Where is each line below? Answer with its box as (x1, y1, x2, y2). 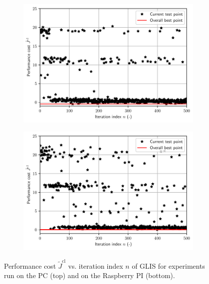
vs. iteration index (68, 260, 123, 271)
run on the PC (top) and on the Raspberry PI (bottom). (4, 270, 175, 281)
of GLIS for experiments (132, 260, 205, 271)
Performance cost (4, 260, 56, 271)
